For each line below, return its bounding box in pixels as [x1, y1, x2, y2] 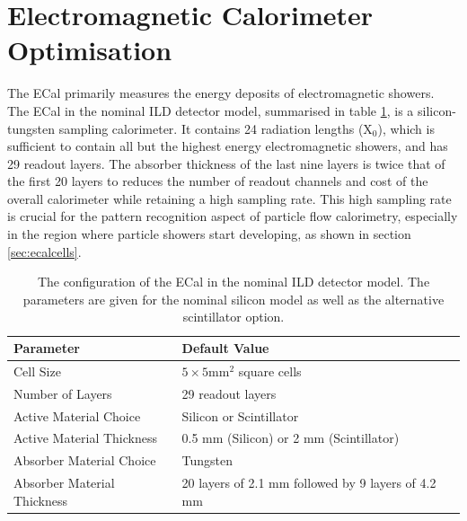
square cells [238, 361, 302, 380]
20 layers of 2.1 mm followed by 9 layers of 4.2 [181, 473, 436, 492]
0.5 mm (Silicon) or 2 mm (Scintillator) [181, 428, 400, 447]
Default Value [181, 339, 269, 358]
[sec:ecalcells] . [7, 242, 82, 260]
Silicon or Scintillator [181, 406, 299, 425]
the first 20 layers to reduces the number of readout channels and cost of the [7, 172, 428, 190]
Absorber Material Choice [13, 451, 156, 470]
